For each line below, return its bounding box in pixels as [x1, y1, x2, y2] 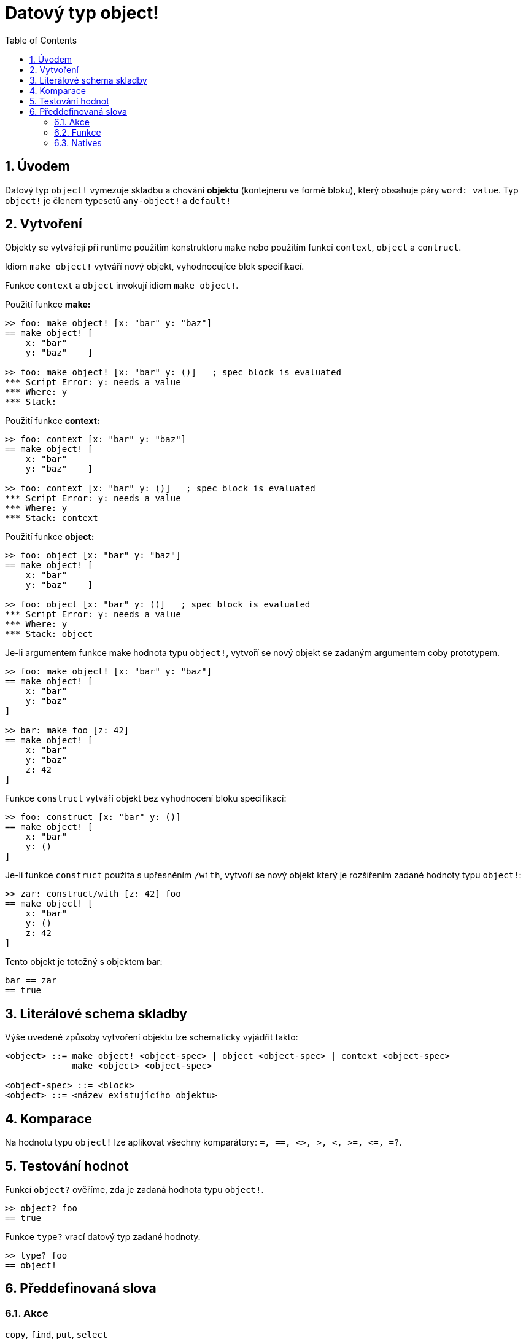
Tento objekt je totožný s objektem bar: [5, 956, 163, 967]
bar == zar [5, 975, 57, 986]
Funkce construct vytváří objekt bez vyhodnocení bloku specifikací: [5, 793, 287, 804]
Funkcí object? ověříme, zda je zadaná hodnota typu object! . [5, 1184, 264, 1195]
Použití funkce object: [5, 531, 95, 542]
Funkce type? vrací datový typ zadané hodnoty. [5, 1231, 201, 1242]
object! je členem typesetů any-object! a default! [5, 195, 231, 206]
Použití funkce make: [5, 299, 91, 310]
